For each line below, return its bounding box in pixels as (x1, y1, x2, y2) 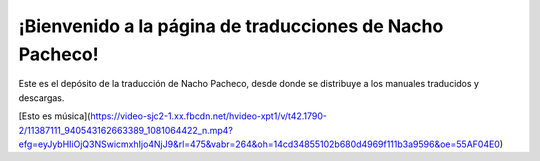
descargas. (18, 91, 65, 104)
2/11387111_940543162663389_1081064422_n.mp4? (18, 124, 234, 136)
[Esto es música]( (18, 110, 91, 122)
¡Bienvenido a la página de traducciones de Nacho (18, 15, 444, 37)
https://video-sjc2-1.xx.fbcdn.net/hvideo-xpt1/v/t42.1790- (90, 110, 328, 122)
